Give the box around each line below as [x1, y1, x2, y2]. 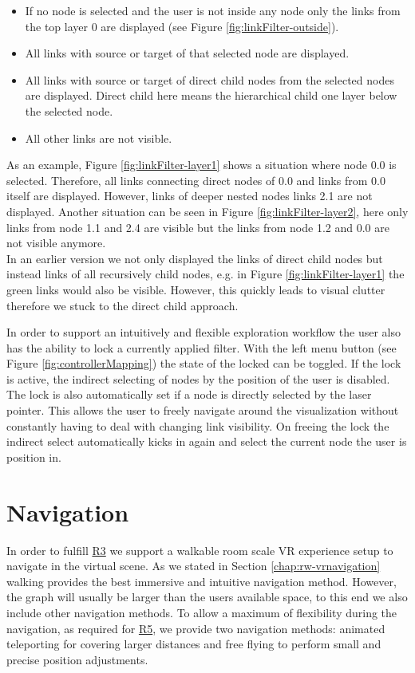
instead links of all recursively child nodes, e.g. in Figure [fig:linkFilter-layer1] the [6, 266, 405, 282]
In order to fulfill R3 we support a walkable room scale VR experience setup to [6, 541, 393, 558]
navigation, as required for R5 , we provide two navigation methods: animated [6, 620, 385, 636]
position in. [6, 448, 61, 465]
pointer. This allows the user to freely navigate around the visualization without [6, 402, 399, 419]
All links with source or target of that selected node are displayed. [25, 45, 350, 61]
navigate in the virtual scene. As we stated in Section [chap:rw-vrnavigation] [6, 557, 381, 574]
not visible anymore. [6, 234, 106, 251]
